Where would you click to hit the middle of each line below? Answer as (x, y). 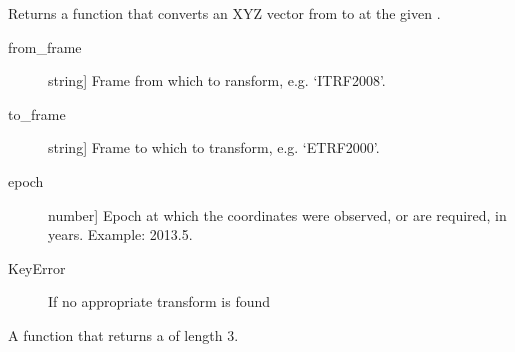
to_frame (37, 113)
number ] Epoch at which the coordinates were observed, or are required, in (277, 214)
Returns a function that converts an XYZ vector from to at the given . (224, 13)
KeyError (37, 267)
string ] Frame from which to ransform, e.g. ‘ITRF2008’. (217, 80)
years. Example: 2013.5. (120, 234)
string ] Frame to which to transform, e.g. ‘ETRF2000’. (214, 147)
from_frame (45, 46)
